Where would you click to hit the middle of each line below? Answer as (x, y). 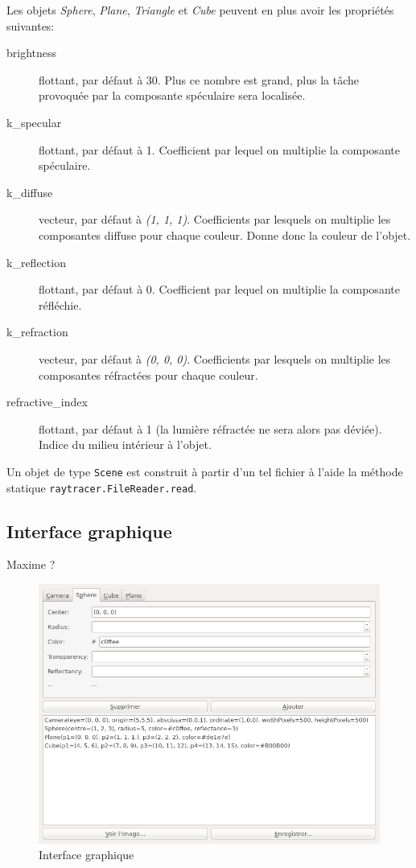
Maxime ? (31, 564)
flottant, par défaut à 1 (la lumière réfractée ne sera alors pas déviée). (210, 428)
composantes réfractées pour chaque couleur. (148, 374)
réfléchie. (60, 304)
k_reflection (36, 262)
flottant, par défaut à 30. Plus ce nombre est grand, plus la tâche (199, 79)
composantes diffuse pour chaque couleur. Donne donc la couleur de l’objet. (225, 234)
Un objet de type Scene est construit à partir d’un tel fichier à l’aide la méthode (205, 471)
